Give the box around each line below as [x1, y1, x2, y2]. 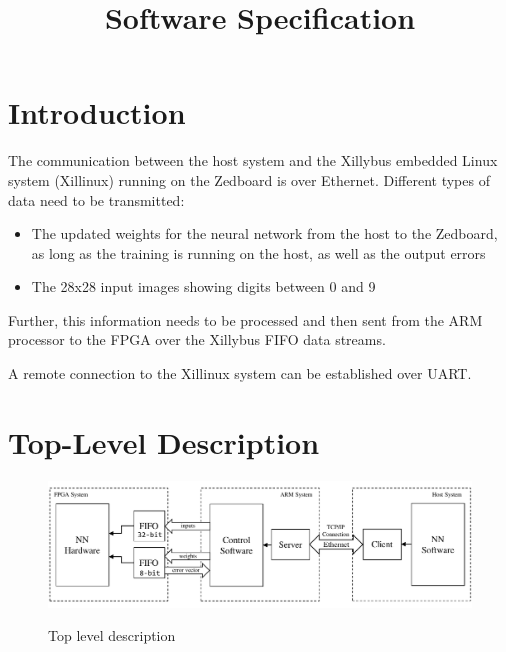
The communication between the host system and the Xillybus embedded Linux [8, 150, 498, 171]
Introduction [8, 92, 186, 133]
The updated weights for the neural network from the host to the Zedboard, [31, 223, 498, 244]
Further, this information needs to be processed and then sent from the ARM [8, 309, 483, 330]
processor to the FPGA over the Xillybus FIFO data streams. [8, 329, 386, 350]
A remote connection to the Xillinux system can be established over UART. [8, 363, 472, 384]
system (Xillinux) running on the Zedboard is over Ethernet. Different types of [8, 169, 490, 190]
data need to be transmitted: [8, 189, 185, 210]
